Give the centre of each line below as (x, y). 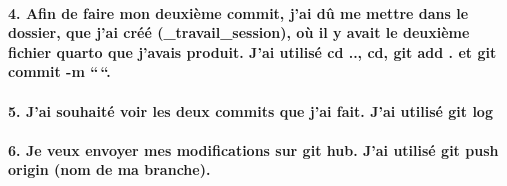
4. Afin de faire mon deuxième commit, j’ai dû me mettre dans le (238, 12)
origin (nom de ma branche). (109, 169)
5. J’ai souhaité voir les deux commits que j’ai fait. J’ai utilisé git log (250, 110)
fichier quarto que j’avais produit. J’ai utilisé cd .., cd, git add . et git (252, 51)
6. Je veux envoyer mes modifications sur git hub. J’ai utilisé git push (253, 149)
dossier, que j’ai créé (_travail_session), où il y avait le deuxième (239, 32)
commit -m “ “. (59, 71)
